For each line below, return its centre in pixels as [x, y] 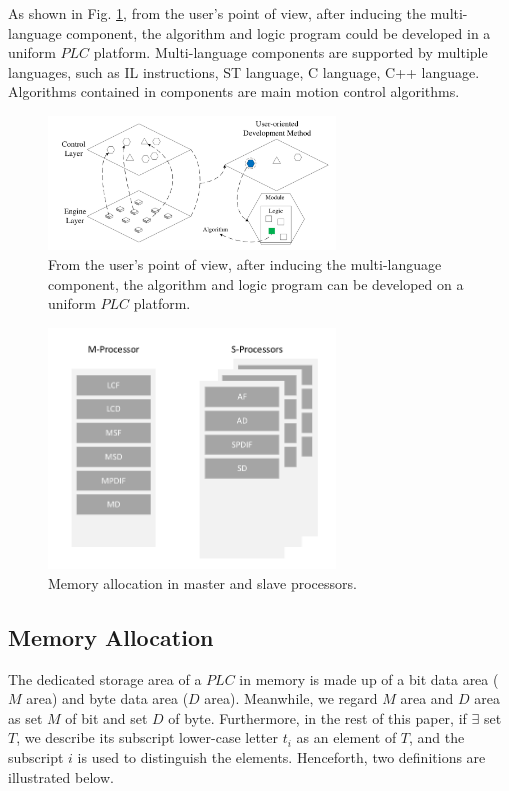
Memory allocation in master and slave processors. [202, 582]
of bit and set [106, 717]
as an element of [346, 737]
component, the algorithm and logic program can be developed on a [256, 283]
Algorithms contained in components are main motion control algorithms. [234, 91]
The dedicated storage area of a [105, 678]
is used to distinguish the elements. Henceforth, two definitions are [281, 756]
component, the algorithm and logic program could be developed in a [278, 32]
